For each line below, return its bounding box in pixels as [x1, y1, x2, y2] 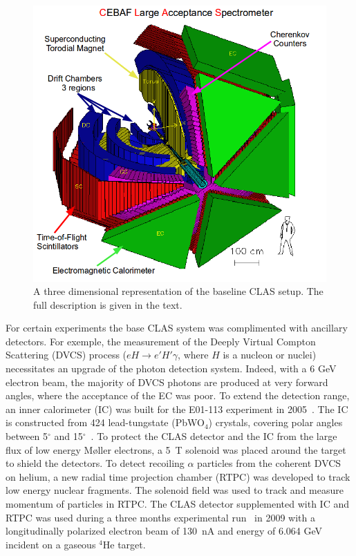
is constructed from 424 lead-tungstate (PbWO [6, 415, 205, 430]
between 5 [6, 429, 48, 443]
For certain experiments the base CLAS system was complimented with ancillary [6, 320, 348, 335]
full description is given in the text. [33, 297, 182, 311]
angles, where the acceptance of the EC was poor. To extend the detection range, [6, 388, 350, 403]
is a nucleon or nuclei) [223, 347, 317, 362]
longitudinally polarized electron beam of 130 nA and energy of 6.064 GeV [6, 524, 322, 538]
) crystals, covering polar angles [208, 415, 343, 430]
